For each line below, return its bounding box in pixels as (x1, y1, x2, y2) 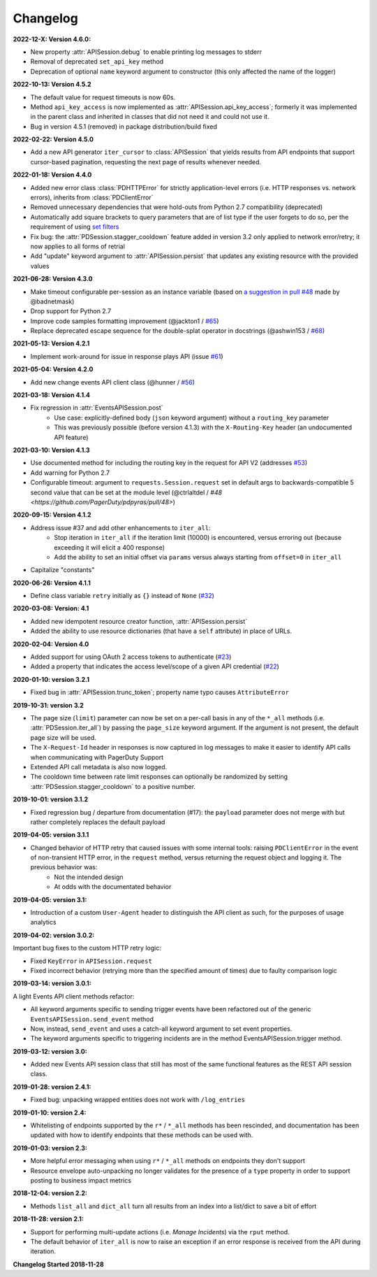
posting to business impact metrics (30, 1176, 132, 1185)
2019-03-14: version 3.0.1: (13, 979, 92, 987)
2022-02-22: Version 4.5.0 (13, 135, 94, 143)
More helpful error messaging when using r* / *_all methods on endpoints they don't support (30, 1157, 305, 1165)
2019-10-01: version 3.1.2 (13, 795, 89, 804)
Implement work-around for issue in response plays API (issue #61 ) (30, 352, 223, 360)
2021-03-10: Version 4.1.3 (13, 446, 90, 454)
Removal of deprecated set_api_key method (30, 57, 164, 66)
